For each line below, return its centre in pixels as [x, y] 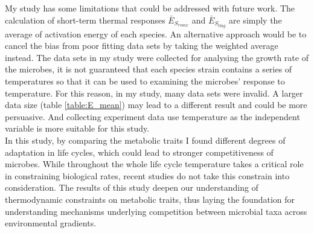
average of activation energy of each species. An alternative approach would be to [156, 34]
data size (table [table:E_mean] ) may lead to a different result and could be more [156, 105]
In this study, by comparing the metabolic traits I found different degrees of [145, 140]
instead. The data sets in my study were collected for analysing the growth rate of [157, 57]
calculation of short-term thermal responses [85, 20]
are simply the [255, 20]
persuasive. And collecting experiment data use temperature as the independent [152, 116]
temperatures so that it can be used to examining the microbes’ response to [145, 81]
